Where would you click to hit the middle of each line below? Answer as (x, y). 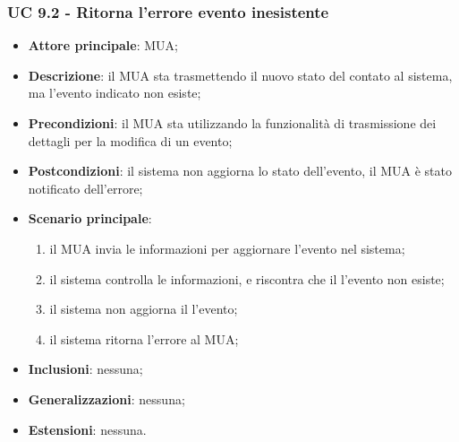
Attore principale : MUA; (103, 45)
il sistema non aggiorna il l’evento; (144, 309)
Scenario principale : (90, 218)
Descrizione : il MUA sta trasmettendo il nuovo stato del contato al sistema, (240, 75)
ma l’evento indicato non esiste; (115, 93)
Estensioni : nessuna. (87, 429)
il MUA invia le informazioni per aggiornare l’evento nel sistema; (227, 248)
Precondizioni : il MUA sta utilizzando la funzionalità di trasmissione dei (232, 123)
